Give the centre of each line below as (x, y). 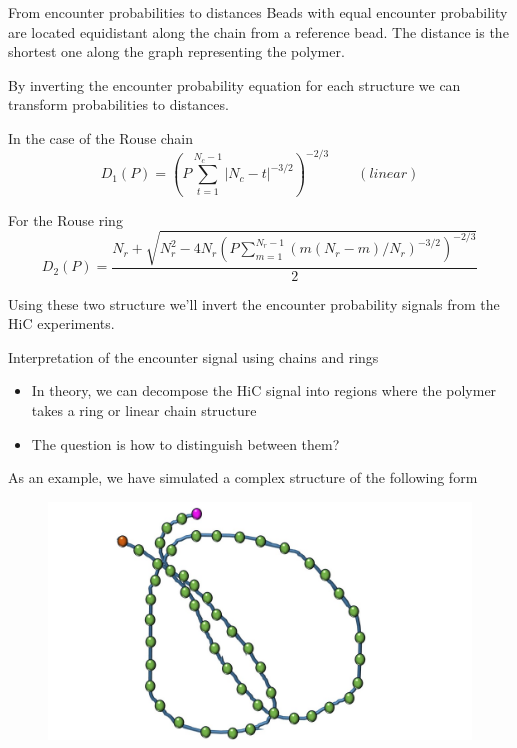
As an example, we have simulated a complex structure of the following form (243, 477)
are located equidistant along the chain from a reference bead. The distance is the (258, 31)
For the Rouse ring (65, 219)
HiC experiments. (61, 323)
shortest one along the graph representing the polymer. (176, 51)
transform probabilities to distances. (118, 104)
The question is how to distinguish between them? (185, 443)
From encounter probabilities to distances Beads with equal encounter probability (258, 12)
